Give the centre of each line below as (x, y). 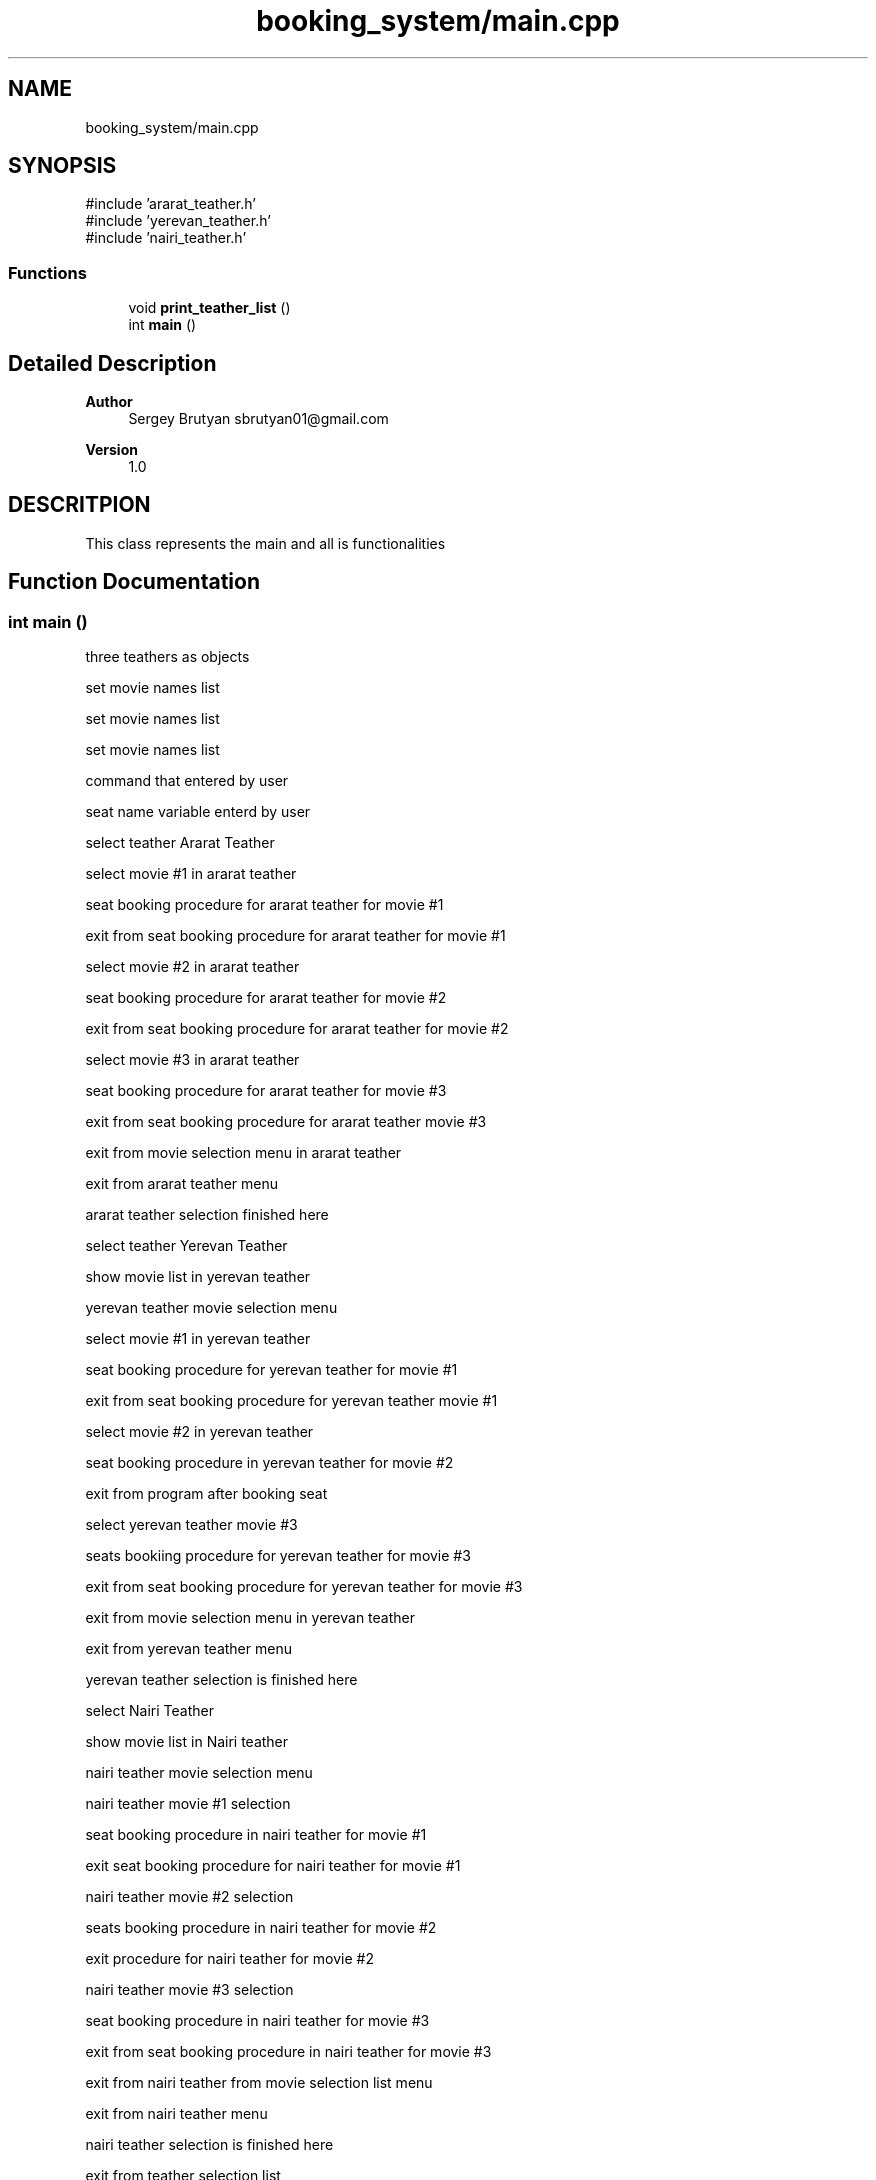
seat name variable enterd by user (198, 812)
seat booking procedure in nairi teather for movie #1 (256, 1835)
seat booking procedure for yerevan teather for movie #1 (271, 1370)
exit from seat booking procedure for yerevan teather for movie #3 (304, 1587)
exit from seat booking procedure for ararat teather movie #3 (286, 1122)
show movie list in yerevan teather (198, 1277)
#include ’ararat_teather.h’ (170, 204)
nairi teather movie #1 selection (188, 1804)
